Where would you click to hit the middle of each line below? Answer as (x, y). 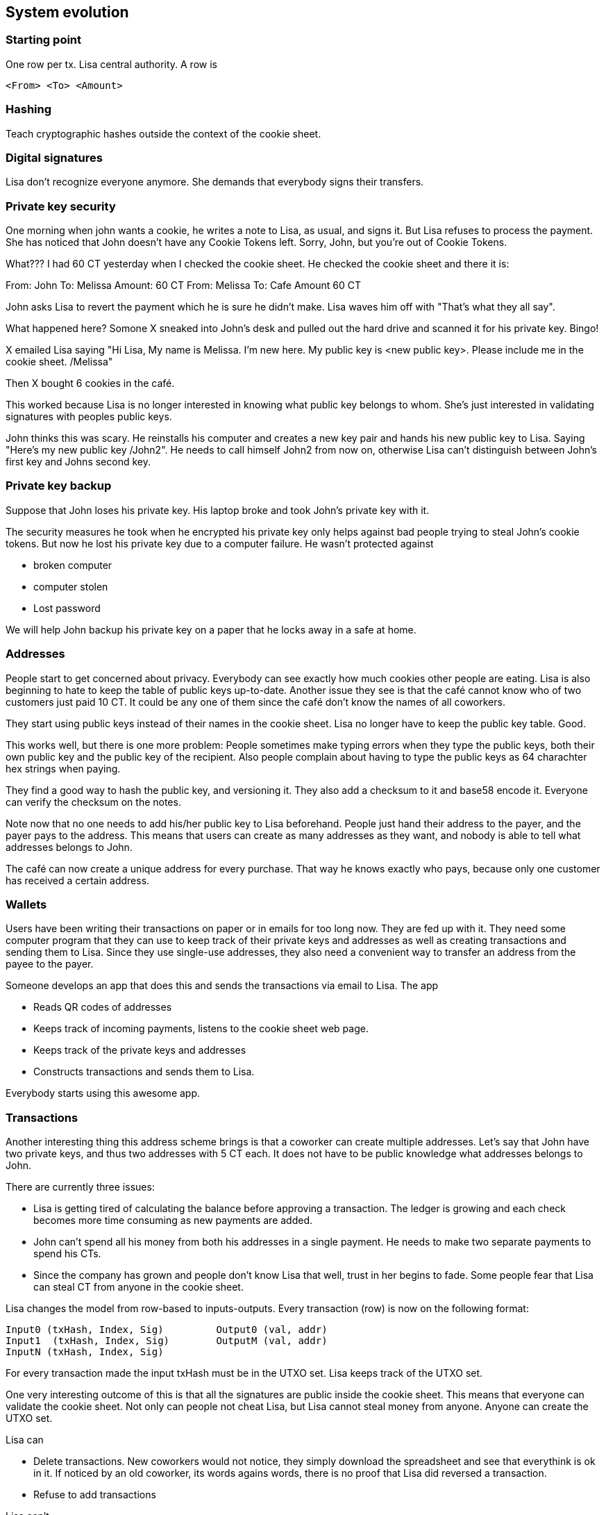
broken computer (73, 565)
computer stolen (71, 586)
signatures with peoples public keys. (89, 417)
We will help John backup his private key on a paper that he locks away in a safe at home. (211, 629)
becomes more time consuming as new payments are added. (173, 1220)
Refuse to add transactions (95, 1495)
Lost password (67, 608)
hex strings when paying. (63, 768)
